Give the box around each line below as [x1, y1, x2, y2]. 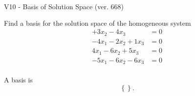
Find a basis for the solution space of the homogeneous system [4, 17, 191, 28]
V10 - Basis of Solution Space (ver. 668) [4, 1, 124, 11]
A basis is [4, 75, 33, 85]
